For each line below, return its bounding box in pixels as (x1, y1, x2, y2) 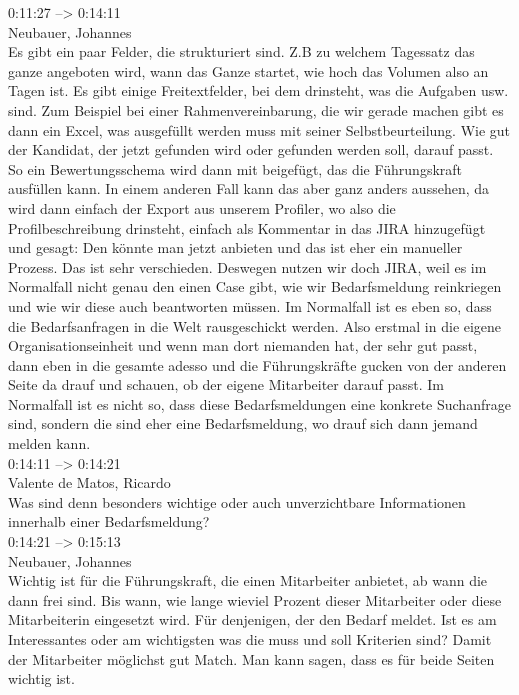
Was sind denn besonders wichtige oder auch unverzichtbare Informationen (8, 491, 466, 512)
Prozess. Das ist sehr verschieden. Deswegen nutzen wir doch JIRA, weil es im (8, 256, 487, 277)
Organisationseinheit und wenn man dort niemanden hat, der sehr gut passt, (8, 335, 478, 356)
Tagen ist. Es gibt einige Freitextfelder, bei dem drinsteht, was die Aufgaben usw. (8, 80, 509, 101)
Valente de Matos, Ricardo (8, 472, 171, 493)
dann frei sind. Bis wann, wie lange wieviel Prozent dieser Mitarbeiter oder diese (8, 589, 502, 610)
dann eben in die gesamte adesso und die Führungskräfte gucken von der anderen (8, 354, 507, 375)
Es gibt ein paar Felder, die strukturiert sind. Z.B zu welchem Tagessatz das (8, 41, 475, 62)
